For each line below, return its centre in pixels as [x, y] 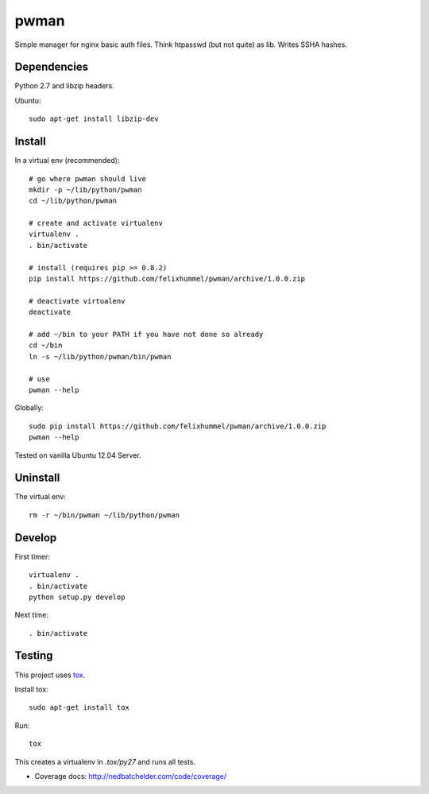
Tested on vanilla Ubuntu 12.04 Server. [78, 455]
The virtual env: [41, 497]
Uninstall [37, 478]
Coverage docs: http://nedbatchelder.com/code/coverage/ [131, 776]
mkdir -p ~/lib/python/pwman [85, 190]
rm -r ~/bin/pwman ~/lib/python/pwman [104, 515]
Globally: [29, 408]
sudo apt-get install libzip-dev [94, 119]
